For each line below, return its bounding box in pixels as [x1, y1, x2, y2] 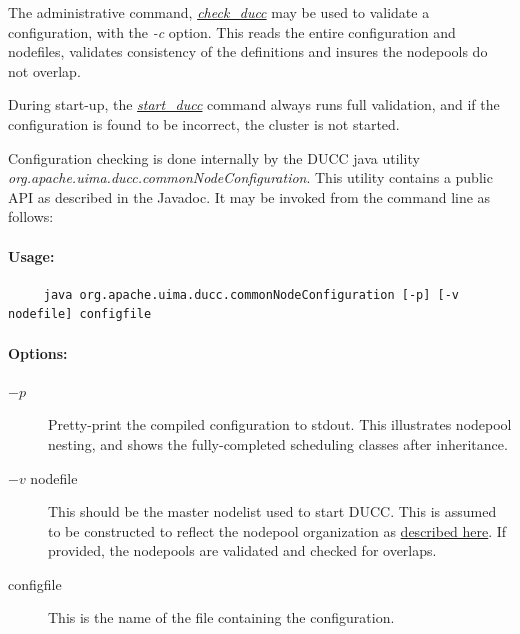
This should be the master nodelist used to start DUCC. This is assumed [48, 501, 497, 522]
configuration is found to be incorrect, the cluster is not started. [8, 113, 400, 134]
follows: [8, 206, 54, 227]
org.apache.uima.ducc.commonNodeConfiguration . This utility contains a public [8, 167, 493, 188]
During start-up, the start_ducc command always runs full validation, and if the [8, 94, 500, 115]
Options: [8, 342, 68, 363]
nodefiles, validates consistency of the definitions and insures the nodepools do [8, 41, 488, 62]
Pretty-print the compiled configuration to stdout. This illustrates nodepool [48, 414, 512, 435]
